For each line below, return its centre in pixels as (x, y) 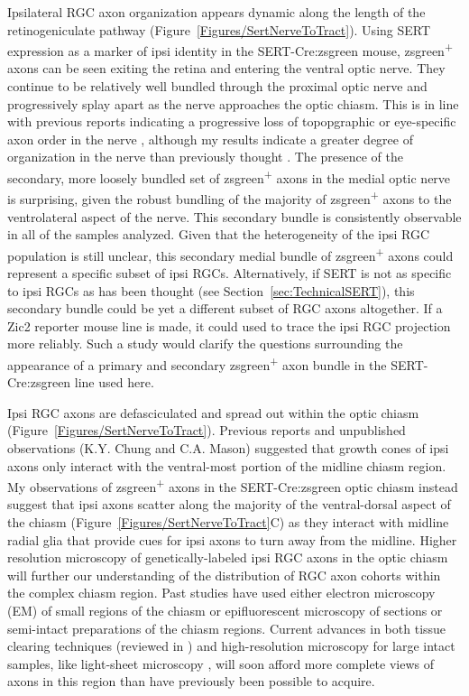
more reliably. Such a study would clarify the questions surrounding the (205, 343)
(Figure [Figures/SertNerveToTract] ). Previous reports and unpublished (207, 430)
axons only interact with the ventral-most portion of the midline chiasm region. (227, 465)
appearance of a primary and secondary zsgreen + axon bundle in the (197, 363)
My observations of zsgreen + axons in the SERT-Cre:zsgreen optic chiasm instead (233, 485)
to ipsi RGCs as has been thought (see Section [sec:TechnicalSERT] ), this (211, 290)
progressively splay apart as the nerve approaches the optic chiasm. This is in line (233, 103)
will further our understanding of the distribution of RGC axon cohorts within (224, 575)
